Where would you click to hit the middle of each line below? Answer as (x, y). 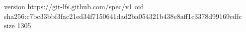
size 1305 (18, 25)
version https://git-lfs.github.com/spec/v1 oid (74, 6)
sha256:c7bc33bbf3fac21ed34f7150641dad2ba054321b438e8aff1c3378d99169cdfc (123, 16)
